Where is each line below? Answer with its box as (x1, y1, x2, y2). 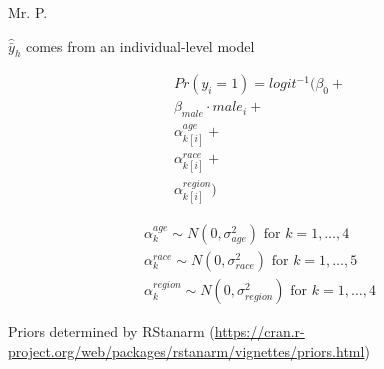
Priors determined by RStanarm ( (8, 321, 215, 342)
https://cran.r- (214, 321, 305, 342)
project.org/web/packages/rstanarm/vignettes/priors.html (8, 340, 365, 361)
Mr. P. (8, 2, 48, 22)
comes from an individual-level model (25, 35, 255, 56)
